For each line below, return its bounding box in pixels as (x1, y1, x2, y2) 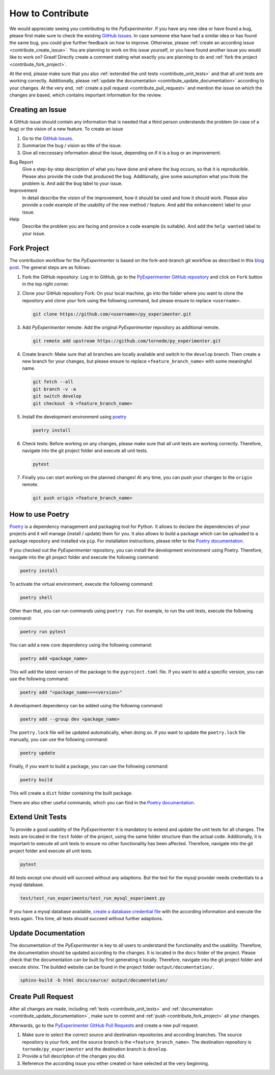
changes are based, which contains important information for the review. (9, 92, 162, 98)
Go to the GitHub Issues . (22, 135, 74, 141)
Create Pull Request (9, 992, 74, 1001)
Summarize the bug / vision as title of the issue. (22, 142, 122, 149)
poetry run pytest (20, 629, 66, 634)
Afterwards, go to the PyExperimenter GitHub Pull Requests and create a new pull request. (9, 1022, 199, 1029)
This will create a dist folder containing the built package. (9, 790, 133, 796)
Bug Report (9, 159, 33, 165)
